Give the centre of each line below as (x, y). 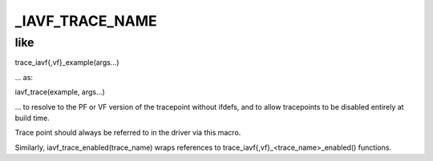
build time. (32, 118)
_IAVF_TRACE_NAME (86, 21)
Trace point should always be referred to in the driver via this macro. (128, 133)
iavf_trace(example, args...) (60, 92)
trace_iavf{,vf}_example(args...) (67, 62)
